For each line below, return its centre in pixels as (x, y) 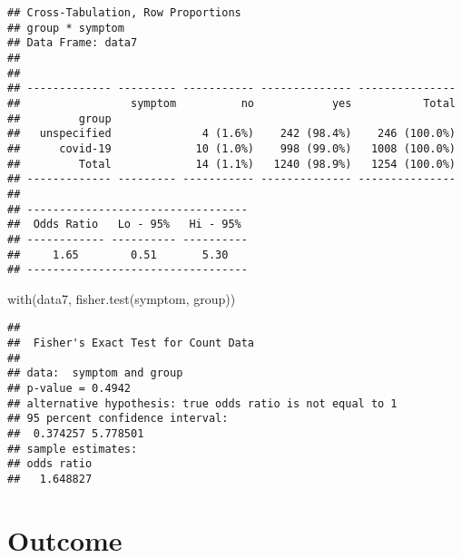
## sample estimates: (73, 449)
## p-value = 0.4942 (69, 389)
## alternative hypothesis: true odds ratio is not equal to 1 (202, 403)
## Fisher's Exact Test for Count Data (131, 343)
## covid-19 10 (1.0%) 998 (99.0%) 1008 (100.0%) (231, 148)
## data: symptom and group (95, 373)
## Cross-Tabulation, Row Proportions (124, 13)
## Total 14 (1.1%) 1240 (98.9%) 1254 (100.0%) (231, 164)
